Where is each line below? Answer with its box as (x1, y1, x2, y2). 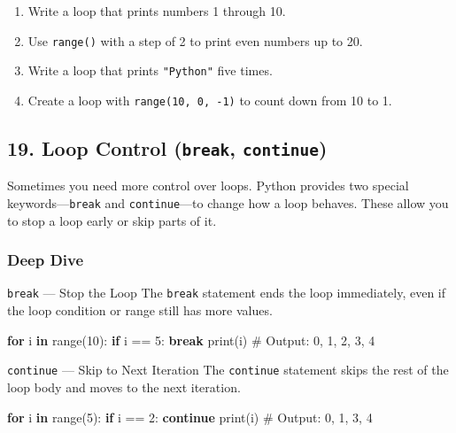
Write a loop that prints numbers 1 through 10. (27, 2, 286, 19)
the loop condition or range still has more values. (7, 301, 273, 320)
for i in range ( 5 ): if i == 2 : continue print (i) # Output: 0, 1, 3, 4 (7, 407, 373, 426)
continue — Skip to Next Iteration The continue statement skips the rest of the (7, 360, 449, 379)
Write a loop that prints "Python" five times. (27, 61, 273, 80)
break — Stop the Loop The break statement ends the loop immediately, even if (7, 283, 446, 302)
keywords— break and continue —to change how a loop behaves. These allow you (7, 193, 449, 212)
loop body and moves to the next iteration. (7, 377, 241, 396)
